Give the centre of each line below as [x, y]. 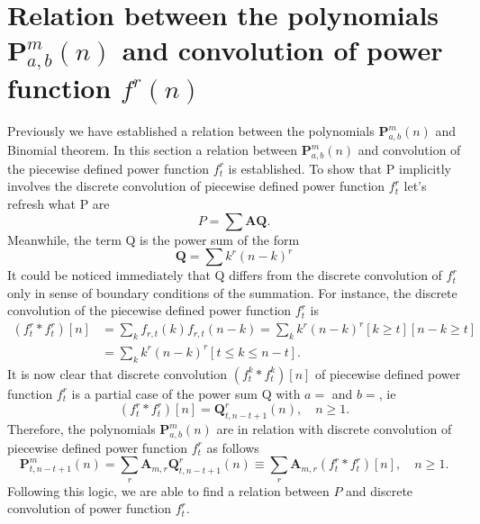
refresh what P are [59, 203]
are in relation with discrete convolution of [334, 429]
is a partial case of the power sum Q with [186, 393]
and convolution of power [282, 50]
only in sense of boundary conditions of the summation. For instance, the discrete [232, 292]
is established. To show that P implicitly [340, 168]
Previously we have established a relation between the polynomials [191, 131]
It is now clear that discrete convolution [118, 373]
